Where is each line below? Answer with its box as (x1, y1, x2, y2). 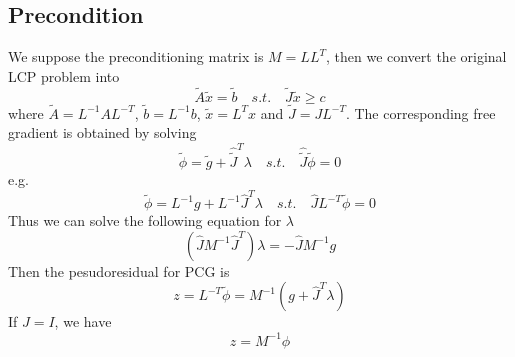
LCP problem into (8, 65, 120, 86)
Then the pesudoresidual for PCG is (8, 260, 230, 281)
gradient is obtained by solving (8, 122, 197, 143)
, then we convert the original (325, 46, 507, 67)
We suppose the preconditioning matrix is (8, 46, 264, 67)
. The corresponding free (345, 102, 496, 123)
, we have (54, 311, 112, 332)
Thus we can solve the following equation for (8, 210, 282, 231)
